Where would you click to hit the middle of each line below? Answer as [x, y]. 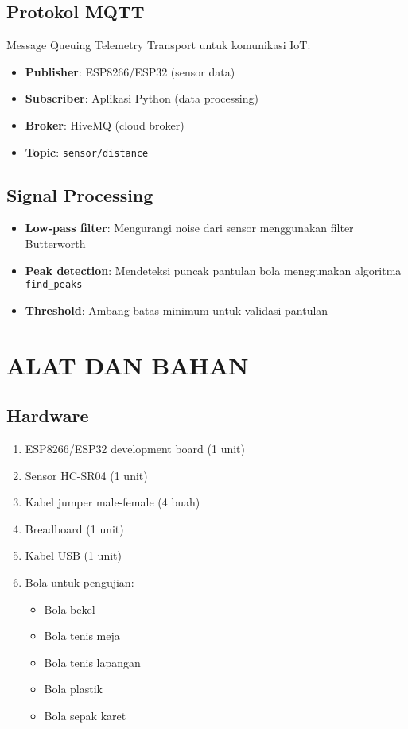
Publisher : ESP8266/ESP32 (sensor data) [130, 71]
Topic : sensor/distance [87, 151]
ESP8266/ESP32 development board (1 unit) [135, 449]
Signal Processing [80, 194]
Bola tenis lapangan [92, 662]
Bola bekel [70, 609]
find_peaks [54, 285]
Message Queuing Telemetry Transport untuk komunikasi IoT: [159, 45]
